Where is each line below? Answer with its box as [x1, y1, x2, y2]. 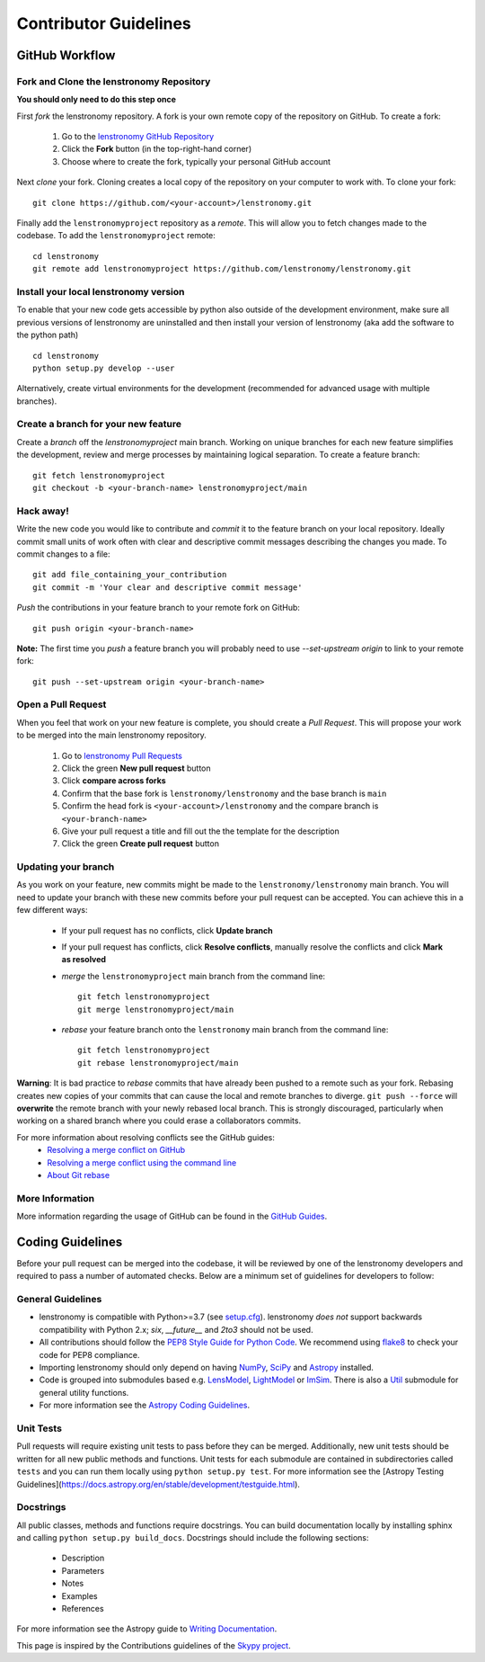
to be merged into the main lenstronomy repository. [16, 729, 207, 741]
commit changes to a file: [16, 549, 111, 559]
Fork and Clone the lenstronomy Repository [16, 75, 211, 87]
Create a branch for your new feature [16, 418, 181, 431]
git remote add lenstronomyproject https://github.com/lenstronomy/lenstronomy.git [32, 264, 412, 274]
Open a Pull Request [16, 698, 107, 710]
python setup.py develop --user [32, 362, 175, 373]
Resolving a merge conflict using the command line [47, 1157, 237, 1168]
